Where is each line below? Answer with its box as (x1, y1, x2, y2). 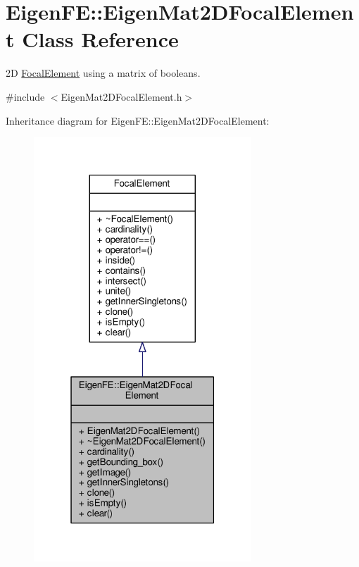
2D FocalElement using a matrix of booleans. (6, 66, 201, 80)
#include (6, 89, 45, 104)
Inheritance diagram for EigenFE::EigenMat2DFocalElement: (6, 113, 270, 127)
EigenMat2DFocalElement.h (61, 89, 182, 104)
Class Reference (22, 25, 179, 54)
